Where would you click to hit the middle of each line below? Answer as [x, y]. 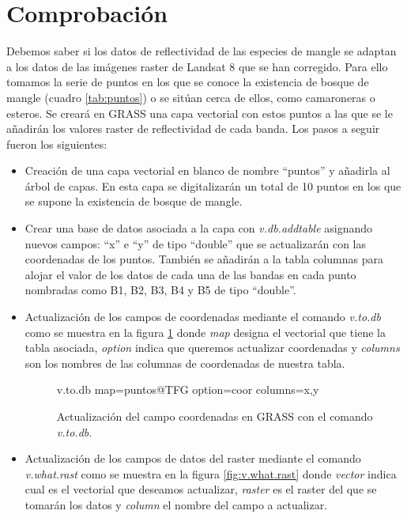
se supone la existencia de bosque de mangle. [134, 201]
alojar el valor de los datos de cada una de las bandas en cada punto [190, 274]
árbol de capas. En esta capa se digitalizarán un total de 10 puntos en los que [213, 185]
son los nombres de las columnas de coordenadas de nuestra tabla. [185, 363]
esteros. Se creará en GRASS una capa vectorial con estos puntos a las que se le [200, 113]
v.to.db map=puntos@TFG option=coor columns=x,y [188, 389]
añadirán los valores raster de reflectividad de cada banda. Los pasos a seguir [193, 129]
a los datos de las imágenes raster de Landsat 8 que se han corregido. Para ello [197, 66]
